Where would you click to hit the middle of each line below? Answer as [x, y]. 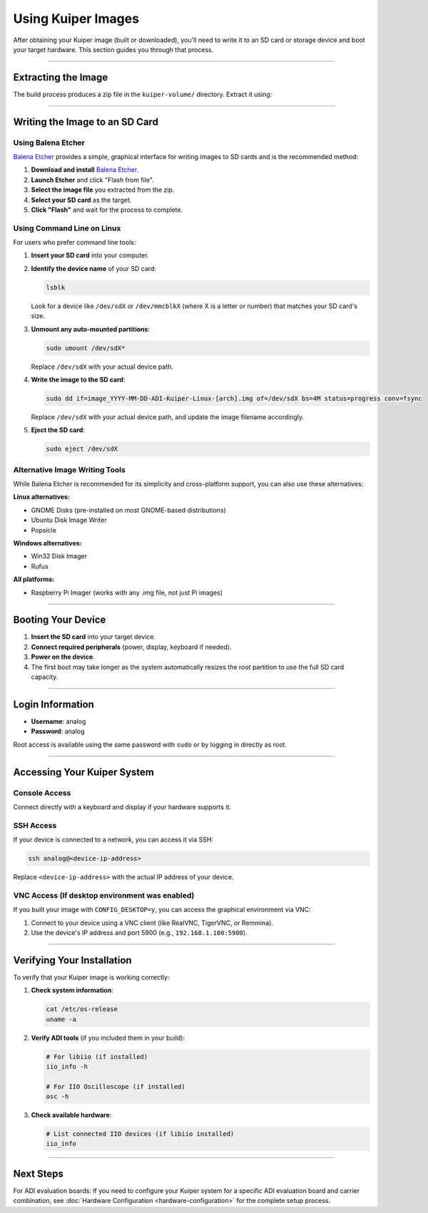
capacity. [45, 677]
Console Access [42, 793]
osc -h [57, 1097]
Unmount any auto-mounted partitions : [90, 329]
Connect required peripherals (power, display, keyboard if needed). [131, 647]
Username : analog [58, 721]
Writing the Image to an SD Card [86, 122]
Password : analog [58, 732]
